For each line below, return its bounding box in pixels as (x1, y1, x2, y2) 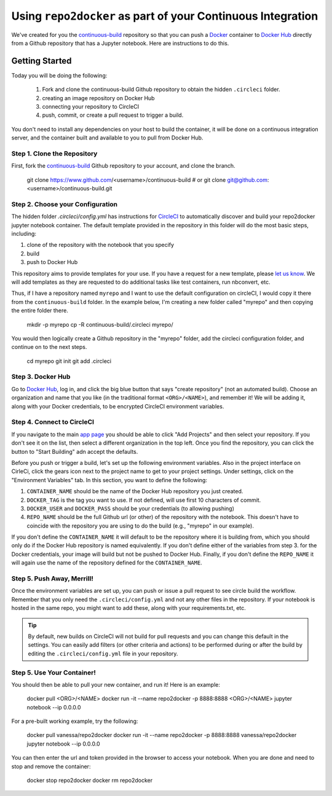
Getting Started (11, 55, 72, 66)
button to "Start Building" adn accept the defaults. (11, 448, 138, 455)
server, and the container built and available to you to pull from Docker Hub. (11, 134, 204, 141)
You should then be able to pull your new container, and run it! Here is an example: (11, 681, 221, 688)
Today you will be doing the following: (11, 71, 108, 79)
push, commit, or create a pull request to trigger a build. (42, 111, 184, 119)
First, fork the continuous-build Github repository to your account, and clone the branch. (11, 162, 236, 170)
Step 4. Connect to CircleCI (11, 418, 95, 426)
